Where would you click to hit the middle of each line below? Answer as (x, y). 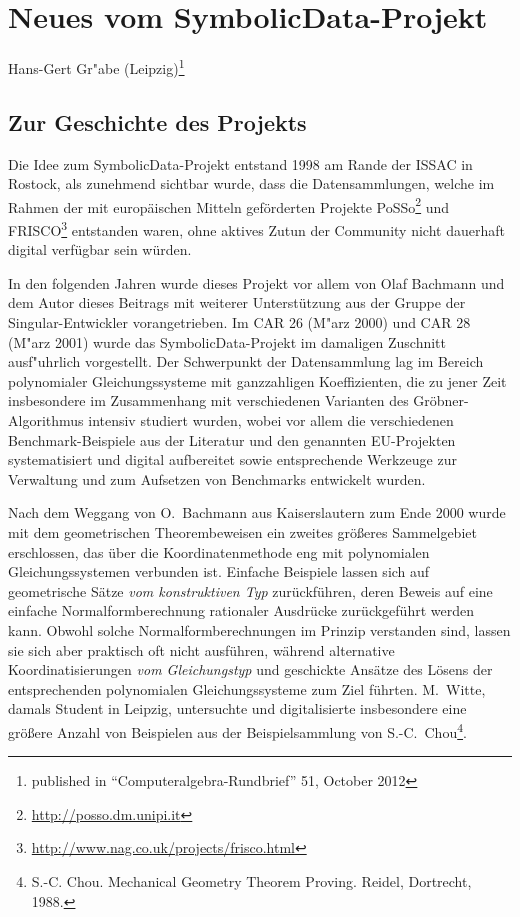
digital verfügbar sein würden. (100, 249)
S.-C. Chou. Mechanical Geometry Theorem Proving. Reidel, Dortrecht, (251, 880)
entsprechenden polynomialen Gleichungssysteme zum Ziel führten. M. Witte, (247, 688)
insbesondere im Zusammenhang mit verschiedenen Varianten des (208, 400)
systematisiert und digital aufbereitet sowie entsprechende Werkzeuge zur (232, 459)
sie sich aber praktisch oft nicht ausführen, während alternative (201, 649)
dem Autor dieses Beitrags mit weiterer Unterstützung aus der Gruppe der (237, 302)
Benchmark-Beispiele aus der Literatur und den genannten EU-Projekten (232, 439)
